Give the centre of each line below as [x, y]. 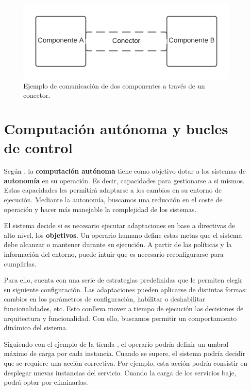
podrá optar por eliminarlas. [46, 382]
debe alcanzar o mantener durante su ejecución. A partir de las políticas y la [118, 244]
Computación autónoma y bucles [116, 129]
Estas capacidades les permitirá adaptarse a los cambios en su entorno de [113, 190]
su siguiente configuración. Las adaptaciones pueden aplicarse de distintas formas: [125, 289]
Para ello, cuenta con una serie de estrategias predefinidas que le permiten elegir [123, 280]
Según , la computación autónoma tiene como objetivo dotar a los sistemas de [125, 171]
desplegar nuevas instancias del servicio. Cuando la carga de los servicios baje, [120, 372]
